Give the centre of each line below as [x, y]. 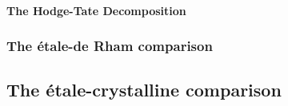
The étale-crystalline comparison [144, 90]
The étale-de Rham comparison [110, 46]
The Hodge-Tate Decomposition [96, 10]
